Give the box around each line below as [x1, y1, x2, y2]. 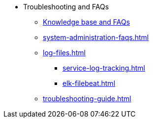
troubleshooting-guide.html [43, 94, 131, 103]
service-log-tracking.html [62, 64, 145, 72]
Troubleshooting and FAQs [23, 2, 109, 11]
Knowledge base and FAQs [43, 18, 130, 26]
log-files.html [43, 48, 86, 57]
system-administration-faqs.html [43, 33, 149, 41]
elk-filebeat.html [62, 79, 116, 87]
